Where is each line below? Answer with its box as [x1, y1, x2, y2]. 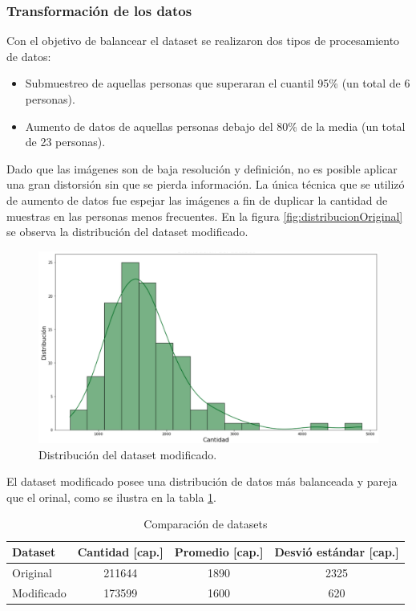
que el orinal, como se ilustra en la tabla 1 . [6, 488, 216, 505]
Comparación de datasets [143, 515, 268, 532]
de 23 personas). [25, 133, 106, 150]
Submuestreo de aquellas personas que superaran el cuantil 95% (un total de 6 [25, 75, 410, 92]
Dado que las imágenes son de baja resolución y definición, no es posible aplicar [6, 160, 398, 177]
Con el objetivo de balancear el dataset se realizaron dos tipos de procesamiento [6, 32, 400, 49]
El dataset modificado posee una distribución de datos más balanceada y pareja [6, 473, 398, 490]
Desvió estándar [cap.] [274, 544, 399, 560]
